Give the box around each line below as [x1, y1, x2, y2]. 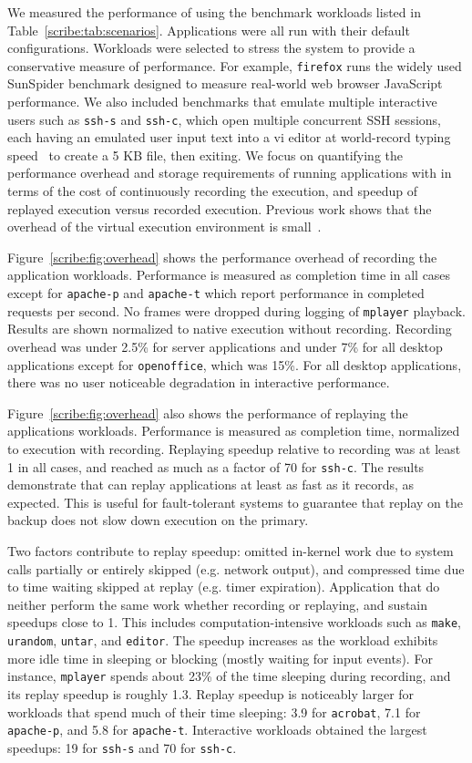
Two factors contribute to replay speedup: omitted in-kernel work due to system [7, 541, 454, 560]
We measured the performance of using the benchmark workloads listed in [7, 3, 421, 21]
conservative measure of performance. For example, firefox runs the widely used [7, 56, 462, 75]
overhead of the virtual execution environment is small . [7, 217, 322, 236]
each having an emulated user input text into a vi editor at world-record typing [7, 128, 451, 147]
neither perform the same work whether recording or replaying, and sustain [7, 594, 428, 613]
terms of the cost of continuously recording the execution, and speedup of [7, 181, 417, 201]
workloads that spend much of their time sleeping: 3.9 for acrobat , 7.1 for [7, 702, 421, 721]
